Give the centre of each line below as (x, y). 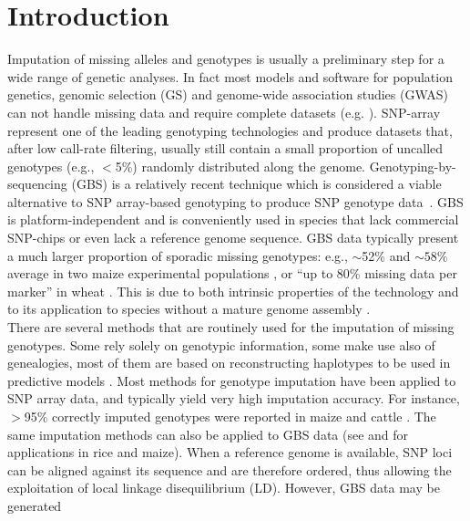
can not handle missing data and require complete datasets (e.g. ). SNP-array (224, 112)
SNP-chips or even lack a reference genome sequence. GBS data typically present (233, 238)
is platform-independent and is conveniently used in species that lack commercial (233, 219)
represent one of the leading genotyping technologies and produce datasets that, (230, 130)
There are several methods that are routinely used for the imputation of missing (231, 327)
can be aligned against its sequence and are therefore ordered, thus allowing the (230, 469)
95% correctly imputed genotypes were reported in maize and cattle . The (230, 416)
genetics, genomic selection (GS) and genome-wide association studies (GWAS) (228, 94)
